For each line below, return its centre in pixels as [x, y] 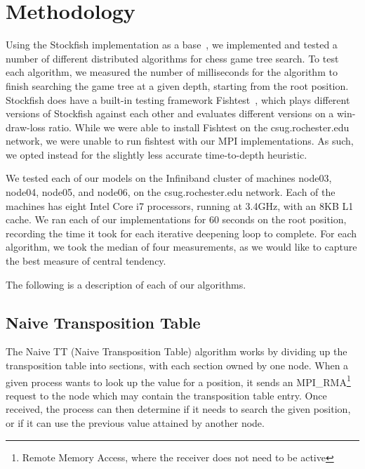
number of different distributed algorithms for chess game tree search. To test [172, 58]
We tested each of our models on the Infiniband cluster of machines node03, [169, 178]
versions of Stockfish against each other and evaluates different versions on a [170, 113]
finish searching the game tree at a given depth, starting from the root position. [177, 85]
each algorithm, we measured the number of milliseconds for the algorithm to [172, 72]
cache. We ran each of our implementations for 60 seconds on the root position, [176, 219]
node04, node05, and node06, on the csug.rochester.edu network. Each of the [171, 192]
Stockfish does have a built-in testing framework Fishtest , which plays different [178, 99]
